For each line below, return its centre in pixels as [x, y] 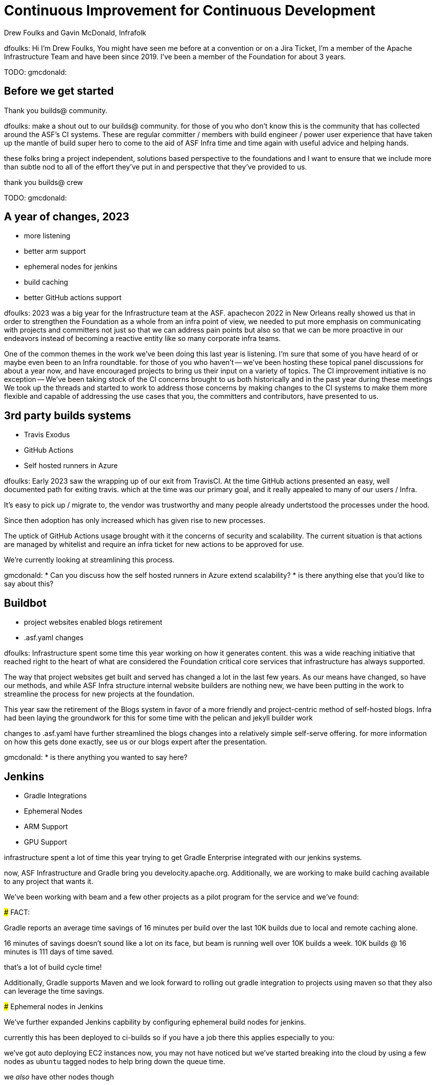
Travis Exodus [47, 435]
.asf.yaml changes [54, 638]
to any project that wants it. [49, 881]
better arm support [55, 251]
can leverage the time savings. [54, 991]
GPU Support [46, 842]
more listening [47, 236]
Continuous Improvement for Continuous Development [190, 10]
